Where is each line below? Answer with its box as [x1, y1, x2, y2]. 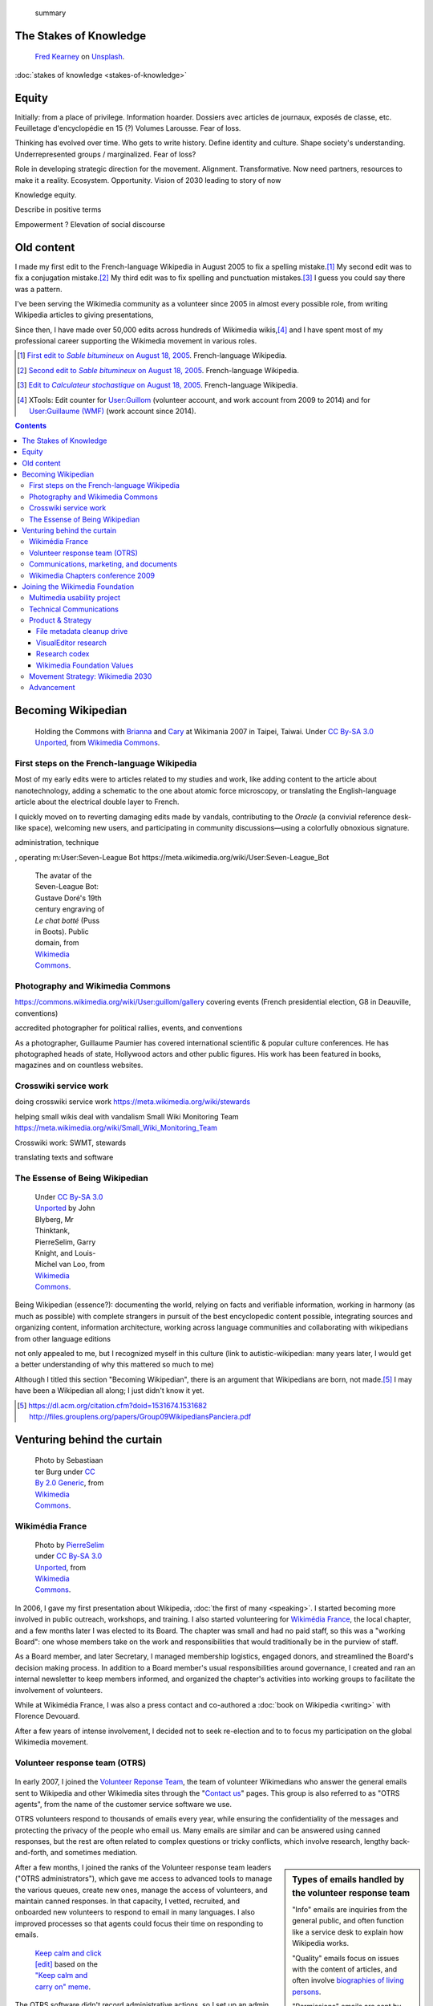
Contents [14, 421, 47, 431]
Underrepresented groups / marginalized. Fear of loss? [14, 149, 196, 159]
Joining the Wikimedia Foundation [22, 582, 135, 591]
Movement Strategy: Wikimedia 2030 [29, 672, 152, 681]
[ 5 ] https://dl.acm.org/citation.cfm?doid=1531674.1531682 [17, 1400, 208, 1410]
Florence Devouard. [14, 1712, 80, 1721]
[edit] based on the [34, 1959, 98, 1969]
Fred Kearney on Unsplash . [34, 52, 125, 62]
